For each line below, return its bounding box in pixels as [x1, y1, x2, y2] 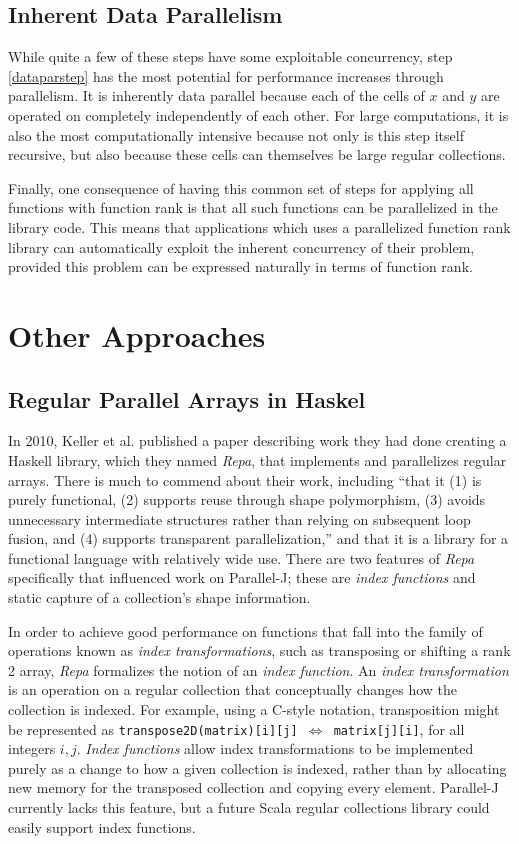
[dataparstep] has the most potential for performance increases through [8, 65, 444, 86]
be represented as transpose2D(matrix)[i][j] [8, 718, 298, 739]
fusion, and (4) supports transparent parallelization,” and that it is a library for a [8, 528, 509, 549]
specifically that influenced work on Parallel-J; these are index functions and [8, 567, 476, 588]
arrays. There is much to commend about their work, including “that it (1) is [8, 469, 482, 490]
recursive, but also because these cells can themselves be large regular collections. [8, 144, 506, 165]
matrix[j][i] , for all [333, 718, 465, 739]
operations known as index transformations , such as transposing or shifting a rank [8, 640, 511, 661]
